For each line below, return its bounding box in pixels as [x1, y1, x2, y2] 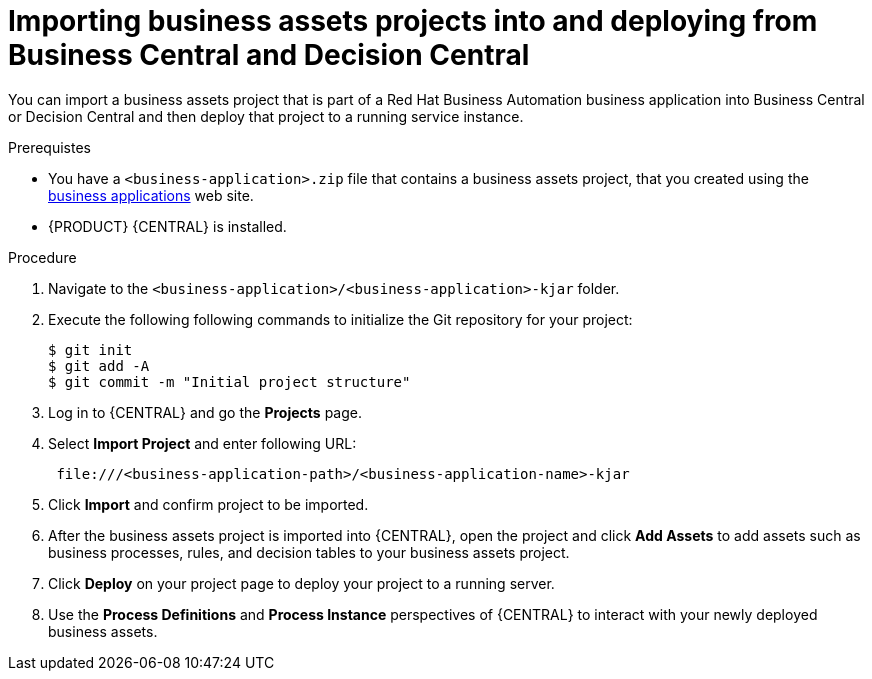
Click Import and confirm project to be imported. [48, 495, 369, 513]
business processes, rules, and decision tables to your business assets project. [48, 543, 570, 561]
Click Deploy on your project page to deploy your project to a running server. [48, 574, 555, 592]
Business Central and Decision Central [8, 38, 530, 72]
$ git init [48, 341, 133, 358]
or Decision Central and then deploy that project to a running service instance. [8, 107, 524, 125]
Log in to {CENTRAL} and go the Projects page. [48, 403, 362, 421]
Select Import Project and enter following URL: [48, 434, 357, 452]
